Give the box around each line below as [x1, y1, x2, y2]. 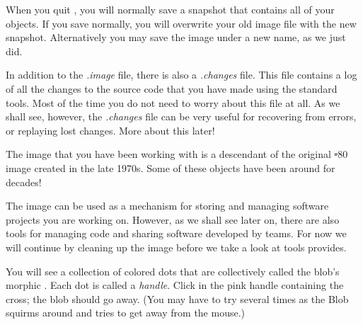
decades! [6, 174, 42, 189]
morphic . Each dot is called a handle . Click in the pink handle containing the [6, 278, 344, 292]
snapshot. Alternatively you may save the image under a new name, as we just [6, 30, 346, 45]
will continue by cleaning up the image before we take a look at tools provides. [6, 239, 347, 254]
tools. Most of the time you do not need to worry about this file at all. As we [6, 95, 340, 110]
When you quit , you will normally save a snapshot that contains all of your [6, 2, 335, 16]
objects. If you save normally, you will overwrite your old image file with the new [6, 16, 357, 30]
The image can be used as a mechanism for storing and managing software [6, 198, 329, 213]
